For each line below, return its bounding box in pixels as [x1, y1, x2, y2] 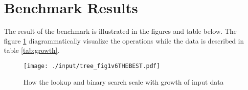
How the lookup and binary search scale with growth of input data [23, 76, 224, 87]
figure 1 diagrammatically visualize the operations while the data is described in [4, 35, 244, 45]
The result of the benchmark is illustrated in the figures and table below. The [4, 26, 237, 36]
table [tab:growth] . [4, 45, 60, 55]
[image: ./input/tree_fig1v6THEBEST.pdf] [23, 62, 160, 69]
